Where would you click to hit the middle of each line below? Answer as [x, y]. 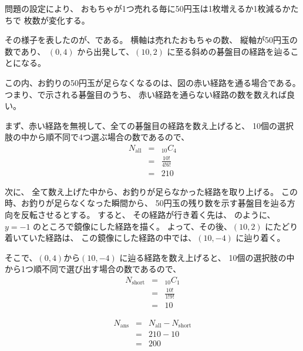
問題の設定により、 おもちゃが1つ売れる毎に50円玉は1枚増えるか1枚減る [144, 8]
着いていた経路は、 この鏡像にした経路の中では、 [101, 238]
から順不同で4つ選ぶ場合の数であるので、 [109, 137]
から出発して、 [106, 51]
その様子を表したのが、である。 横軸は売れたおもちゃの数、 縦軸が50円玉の [151, 40]
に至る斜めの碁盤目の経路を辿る [229, 51]
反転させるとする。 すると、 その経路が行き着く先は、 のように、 [148, 215]
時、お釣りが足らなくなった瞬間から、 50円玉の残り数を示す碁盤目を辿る [146, 203]
